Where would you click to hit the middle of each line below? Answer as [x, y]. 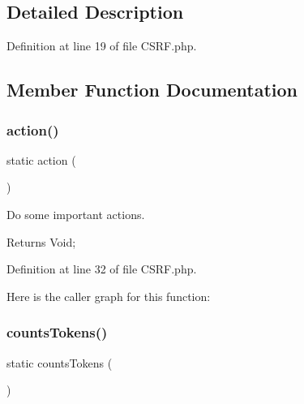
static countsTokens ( [60, 362]
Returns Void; [41, 241]
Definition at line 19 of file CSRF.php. [102, 46]
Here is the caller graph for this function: [109, 296]
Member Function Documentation [152, 90]
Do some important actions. [76, 214]
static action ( [41, 159]
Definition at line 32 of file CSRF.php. [102, 269]
